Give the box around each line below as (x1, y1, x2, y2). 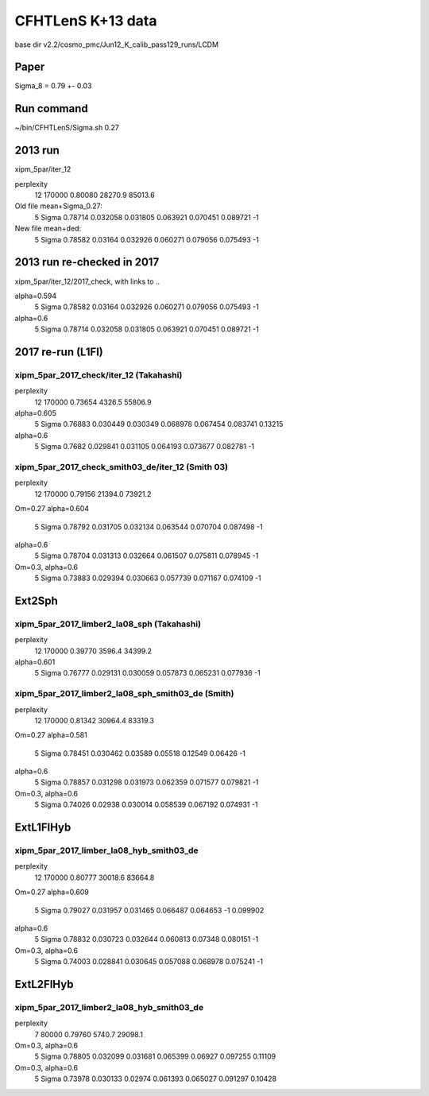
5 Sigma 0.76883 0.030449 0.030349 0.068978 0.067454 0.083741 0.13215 (34, 420, 284, 429)
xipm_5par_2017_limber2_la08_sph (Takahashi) (14, 618, 202, 629)
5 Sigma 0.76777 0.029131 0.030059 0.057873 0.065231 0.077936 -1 (34, 668, 261, 678)
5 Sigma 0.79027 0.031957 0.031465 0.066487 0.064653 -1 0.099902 (34, 905, 265, 915)
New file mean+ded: (14, 223, 82, 234)
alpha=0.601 (14, 657, 56, 667)
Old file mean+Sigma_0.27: (14, 201, 102, 211)
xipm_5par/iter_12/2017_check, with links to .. (14, 277, 160, 286)
